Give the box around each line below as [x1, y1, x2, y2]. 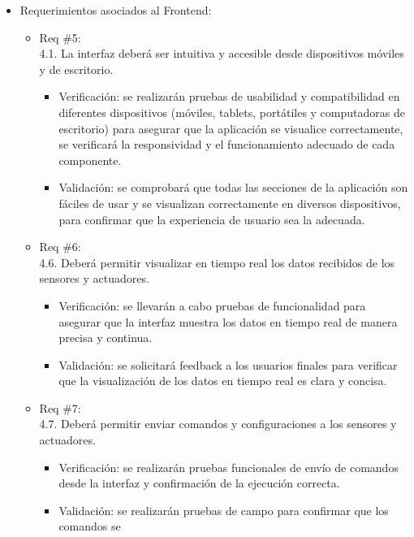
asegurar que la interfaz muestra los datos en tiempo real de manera [58, 313, 398, 330]
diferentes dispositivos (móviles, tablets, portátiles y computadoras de [58, 103, 405, 120]
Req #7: [39, 399, 81, 416]
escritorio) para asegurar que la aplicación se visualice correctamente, [58, 119, 403, 136]
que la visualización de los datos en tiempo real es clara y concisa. [58, 372, 387, 389]
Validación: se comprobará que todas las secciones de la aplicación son [58, 179, 408, 196]
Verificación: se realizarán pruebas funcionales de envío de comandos [58, 458, 399, 475]
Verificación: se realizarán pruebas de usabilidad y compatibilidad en [58, 88, 400, 105]
